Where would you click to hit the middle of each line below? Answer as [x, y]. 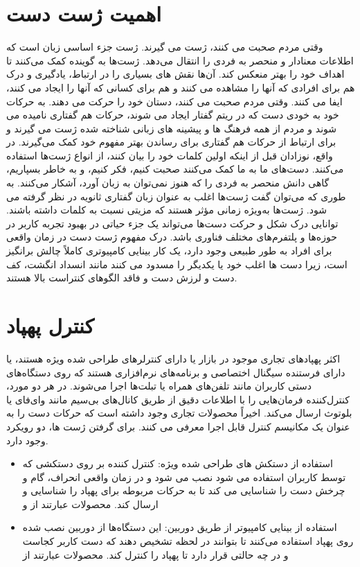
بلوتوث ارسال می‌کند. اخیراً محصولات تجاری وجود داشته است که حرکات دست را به [179, 413]
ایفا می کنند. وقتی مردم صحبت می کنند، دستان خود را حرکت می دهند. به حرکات [174, 101]
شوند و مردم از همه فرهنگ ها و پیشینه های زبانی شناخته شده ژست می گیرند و [171, 128]
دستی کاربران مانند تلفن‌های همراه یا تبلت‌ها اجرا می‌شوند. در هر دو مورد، [159, 386]
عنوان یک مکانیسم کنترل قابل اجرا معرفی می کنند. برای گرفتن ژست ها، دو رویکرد [178, 426]
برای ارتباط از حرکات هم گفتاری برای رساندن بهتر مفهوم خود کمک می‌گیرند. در [171, 142]
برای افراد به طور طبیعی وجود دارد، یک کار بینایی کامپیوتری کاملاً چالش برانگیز [169, 251]
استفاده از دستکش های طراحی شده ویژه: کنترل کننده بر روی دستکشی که [178, 463]
